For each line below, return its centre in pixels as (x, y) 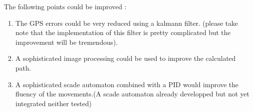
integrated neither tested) (53, 103)
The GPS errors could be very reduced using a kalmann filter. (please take (126, 23)
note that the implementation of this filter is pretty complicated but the (123, 32)
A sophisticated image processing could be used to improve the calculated (126, 58)
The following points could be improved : (65, 6)
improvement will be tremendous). (67, 42)
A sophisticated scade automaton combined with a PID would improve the (127, 84)
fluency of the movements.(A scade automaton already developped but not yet (132, 94)
